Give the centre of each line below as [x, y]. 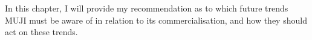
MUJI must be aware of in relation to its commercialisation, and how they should [156, 20]
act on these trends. [41, 32]
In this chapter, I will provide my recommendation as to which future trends [147, 8]
